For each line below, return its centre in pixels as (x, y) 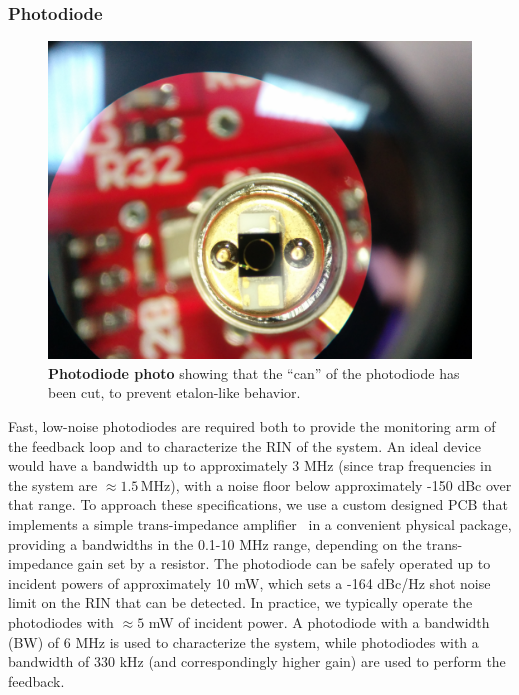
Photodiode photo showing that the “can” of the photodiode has (254, 372)
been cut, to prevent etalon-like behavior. (174, 392)
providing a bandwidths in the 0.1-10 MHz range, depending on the (215, 543)
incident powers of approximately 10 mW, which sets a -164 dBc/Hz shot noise (249, 582)
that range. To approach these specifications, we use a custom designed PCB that (258, 504)
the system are (53, 484)
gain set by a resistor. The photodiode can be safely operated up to (284, 563)
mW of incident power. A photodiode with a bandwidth (319, 621)
